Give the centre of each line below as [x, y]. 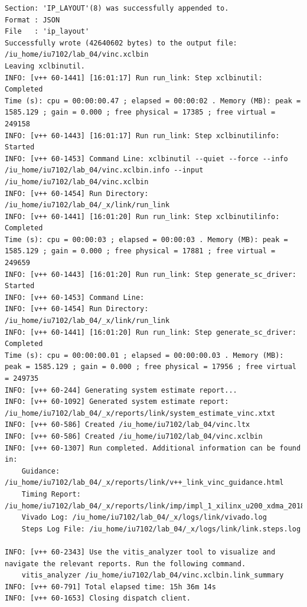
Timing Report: [51, 494]
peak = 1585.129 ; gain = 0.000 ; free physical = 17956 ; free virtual [151, 367]
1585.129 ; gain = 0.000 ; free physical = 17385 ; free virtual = [140, 112]
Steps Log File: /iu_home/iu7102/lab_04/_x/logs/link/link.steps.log [161, 529]
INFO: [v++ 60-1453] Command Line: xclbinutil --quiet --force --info [146, 159]
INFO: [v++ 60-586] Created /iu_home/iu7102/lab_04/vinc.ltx [128, 425]
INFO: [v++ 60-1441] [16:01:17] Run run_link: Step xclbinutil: [134, 78]
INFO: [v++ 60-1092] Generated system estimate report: [117, 402]
